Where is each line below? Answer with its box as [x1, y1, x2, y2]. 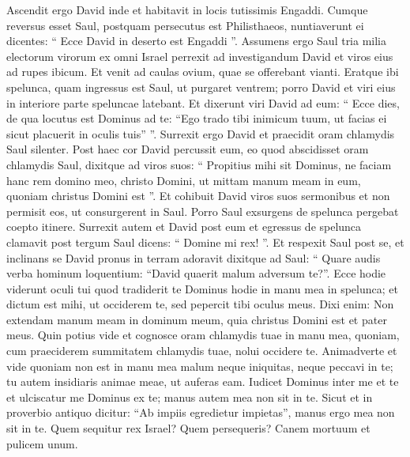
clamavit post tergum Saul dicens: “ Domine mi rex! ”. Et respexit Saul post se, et [6, 233, 404, 250]
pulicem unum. [6, 435, 78, 451]
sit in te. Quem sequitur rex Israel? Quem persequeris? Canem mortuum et [6, 420, 371, 436]
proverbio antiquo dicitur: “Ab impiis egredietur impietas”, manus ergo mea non [6, 404, 395, 421]
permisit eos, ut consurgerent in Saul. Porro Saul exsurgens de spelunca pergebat [6, 202, 399, 219]
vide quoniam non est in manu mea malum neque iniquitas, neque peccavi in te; [6, 357, 393, 374]
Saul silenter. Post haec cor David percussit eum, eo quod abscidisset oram [6, 141, 369, 157]
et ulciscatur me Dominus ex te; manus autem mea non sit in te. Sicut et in [6, 388, 373, 405]
